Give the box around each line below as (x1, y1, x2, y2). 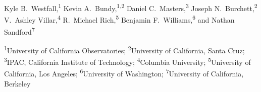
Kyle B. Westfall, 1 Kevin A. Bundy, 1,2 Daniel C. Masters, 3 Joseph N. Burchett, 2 (4, 2, 257, 13)
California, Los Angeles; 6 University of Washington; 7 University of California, (4, 67, 244, 78)
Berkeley (4, 78, 31, 88)
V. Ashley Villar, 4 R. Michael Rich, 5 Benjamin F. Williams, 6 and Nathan (4, 13, 235, 25)
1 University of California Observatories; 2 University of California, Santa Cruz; (4, 43, 245, 55)
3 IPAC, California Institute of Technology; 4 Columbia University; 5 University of (4, 55, 251, 67)
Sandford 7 (4, 25, 35, 37)
